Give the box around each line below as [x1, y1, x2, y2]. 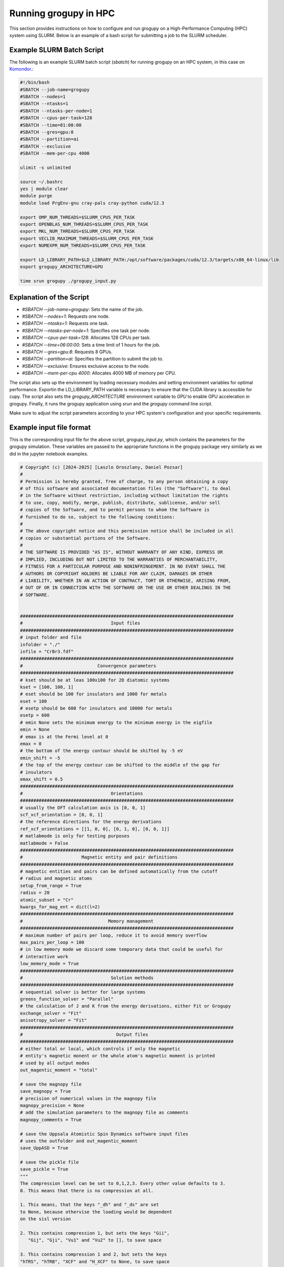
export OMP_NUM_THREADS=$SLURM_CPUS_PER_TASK [20, 214, 135, 220]
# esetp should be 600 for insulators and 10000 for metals [20, 705, 173, 712]
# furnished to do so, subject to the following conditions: [20, 514, 175, 519]
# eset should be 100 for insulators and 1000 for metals [20, 691, 167, 697]
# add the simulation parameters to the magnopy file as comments [20, 1110, 188, 1115]
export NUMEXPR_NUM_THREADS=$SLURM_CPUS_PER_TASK [20, 243, 146, 248]
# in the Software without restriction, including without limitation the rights [20, 493, 229, 499]
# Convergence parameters [20, 663, 156, 668]
